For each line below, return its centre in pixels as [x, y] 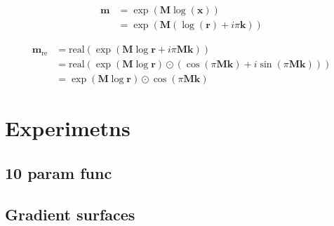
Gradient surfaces [70, 214]
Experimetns [68, 128]
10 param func [59, 172]
